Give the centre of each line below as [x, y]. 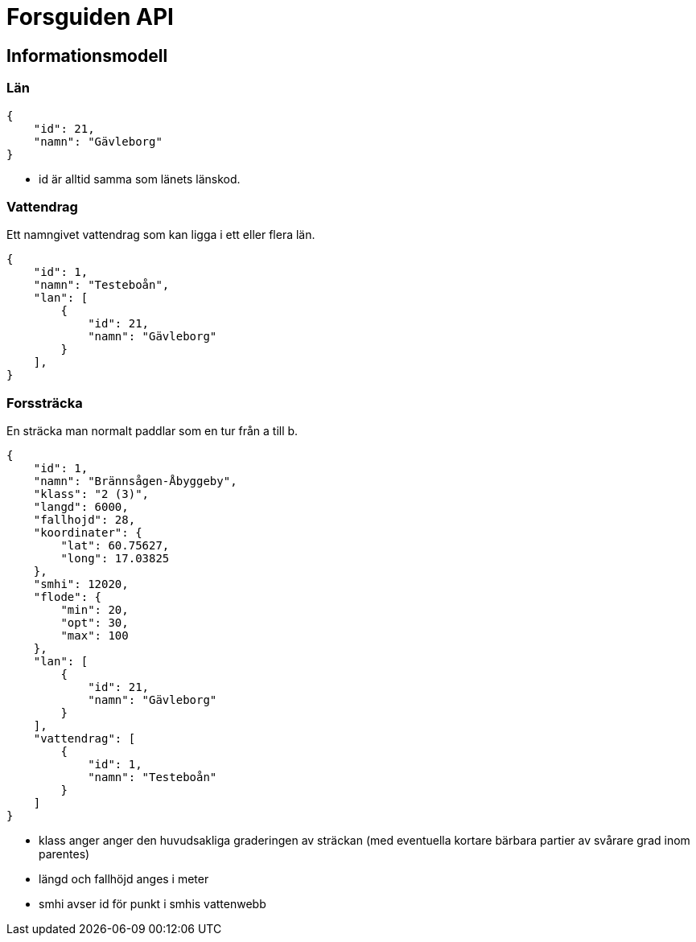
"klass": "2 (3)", [91, 494]
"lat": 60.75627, [115, 546]
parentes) [64, 854]
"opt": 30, [95, 623]
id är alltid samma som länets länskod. [140, 179]
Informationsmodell [87, 56]
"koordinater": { [88, 533]
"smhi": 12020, [81, 584]
